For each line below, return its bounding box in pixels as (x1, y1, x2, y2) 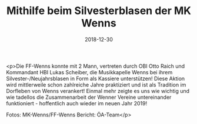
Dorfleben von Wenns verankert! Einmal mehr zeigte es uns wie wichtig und (6, 87, 190, 94)
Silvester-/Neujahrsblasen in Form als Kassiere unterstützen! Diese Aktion (6, 75, 185, 82)
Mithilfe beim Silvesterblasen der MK (6, 4, 191, 18)
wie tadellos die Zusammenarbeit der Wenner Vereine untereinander (6, 94, 172, 101)
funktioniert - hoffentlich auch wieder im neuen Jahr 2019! (6, 99, 148, 106)
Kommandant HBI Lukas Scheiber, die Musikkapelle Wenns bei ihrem (6, 68, 173, 75)
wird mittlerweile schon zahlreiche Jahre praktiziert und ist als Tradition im (6, 81, 186, 88)
